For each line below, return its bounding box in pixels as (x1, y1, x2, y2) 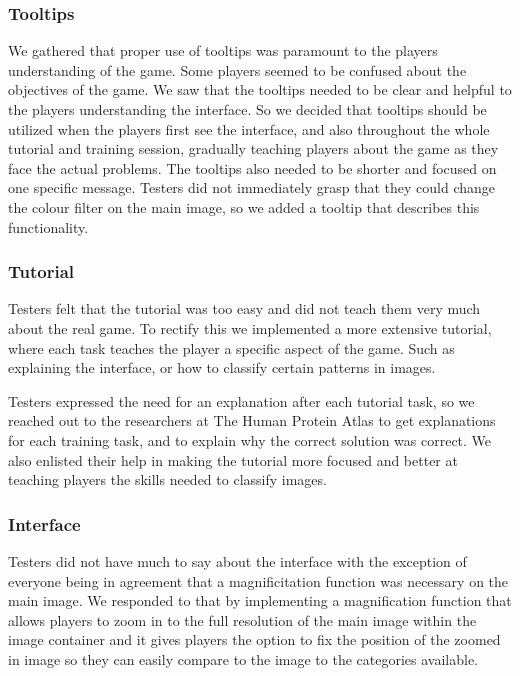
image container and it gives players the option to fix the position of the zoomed (8, 629, 501, 650)
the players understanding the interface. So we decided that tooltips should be (8, 99, 487, 119)
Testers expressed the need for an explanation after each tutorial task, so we (8, 390, 475, 411)
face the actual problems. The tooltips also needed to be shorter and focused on (8, 157, 497, 178)
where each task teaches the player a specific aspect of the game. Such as (8, 337, 455, 358)
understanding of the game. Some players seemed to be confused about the (8, 59, 467, 80)
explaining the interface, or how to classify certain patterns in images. (8, 357, 436, 378)
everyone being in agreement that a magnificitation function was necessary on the (8, 570, 509, 591)
